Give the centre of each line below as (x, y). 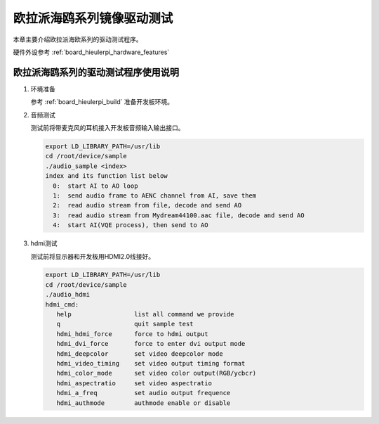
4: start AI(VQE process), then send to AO (131, 225)
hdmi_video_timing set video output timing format (151, 363)
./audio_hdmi (68, 295)
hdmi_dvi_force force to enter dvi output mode (151, 344)
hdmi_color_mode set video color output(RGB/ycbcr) (157, 373)
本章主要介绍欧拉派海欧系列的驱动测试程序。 (78, 39)
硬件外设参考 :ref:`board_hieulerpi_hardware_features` (91, 52)
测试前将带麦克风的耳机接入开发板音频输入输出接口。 (107, 128)
